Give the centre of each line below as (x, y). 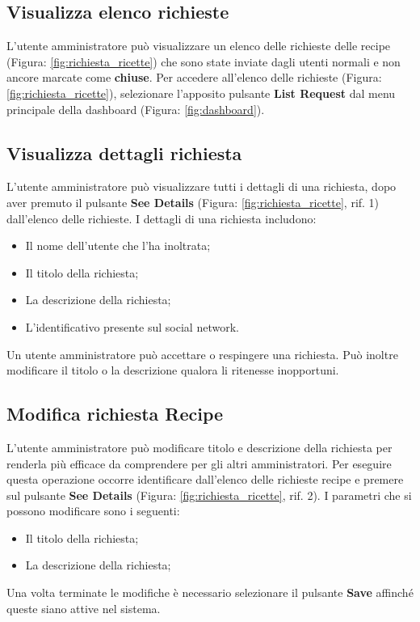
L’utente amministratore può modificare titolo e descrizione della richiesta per (199, 447)
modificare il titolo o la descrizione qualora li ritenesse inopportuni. (173, 370)
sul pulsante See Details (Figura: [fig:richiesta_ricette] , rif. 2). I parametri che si (209, 495)
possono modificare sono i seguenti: (93, 511)
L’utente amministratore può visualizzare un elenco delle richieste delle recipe (199, 46)
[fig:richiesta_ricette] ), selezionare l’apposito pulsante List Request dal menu (201, 93)
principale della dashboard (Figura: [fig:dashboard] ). (136, 109)
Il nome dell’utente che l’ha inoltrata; (118, 245)
